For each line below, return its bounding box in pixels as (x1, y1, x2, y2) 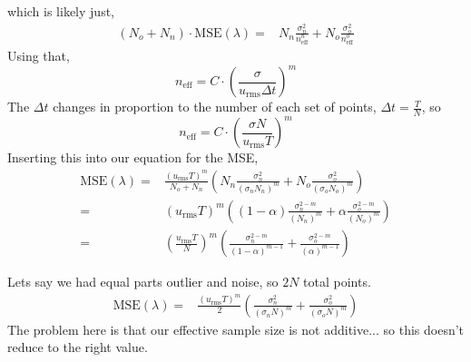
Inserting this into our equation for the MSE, (7, 148, 259, 167)
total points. (303, 272, 371, 291)
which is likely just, (7, 2, 114, 20)
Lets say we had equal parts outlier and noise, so (7, 272, 279, 291)
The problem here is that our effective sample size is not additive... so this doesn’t (7, 319, 465, 338)
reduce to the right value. (7, 338, 148, 357)
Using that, (7, 45, 70, 64)
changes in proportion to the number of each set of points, (53, 97, 377, 116)
